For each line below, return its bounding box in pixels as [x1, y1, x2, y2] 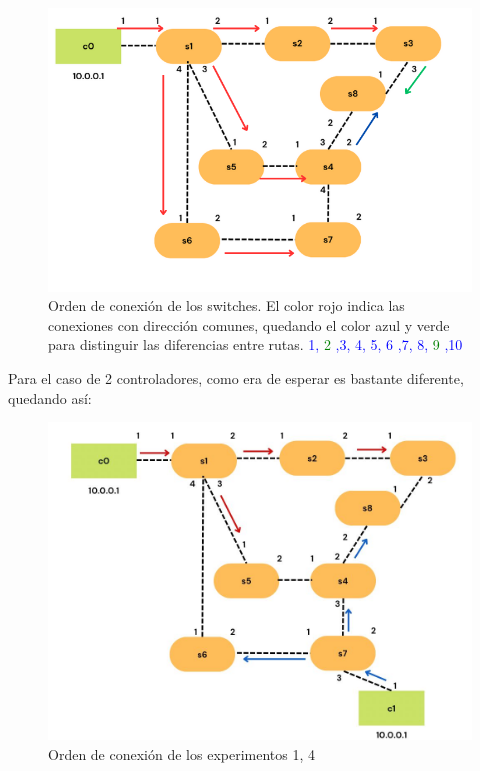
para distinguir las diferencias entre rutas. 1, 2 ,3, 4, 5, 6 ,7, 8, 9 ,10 [48, 334, 463, 355]
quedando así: [8, 387, 92, 408]
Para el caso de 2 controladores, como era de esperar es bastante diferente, [8, 368, 464, 388]
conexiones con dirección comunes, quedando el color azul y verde [48, 314, 450, 335]
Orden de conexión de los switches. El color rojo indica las [48, 295, 405, 316]
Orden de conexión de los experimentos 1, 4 [48, 743, 315, 764]
